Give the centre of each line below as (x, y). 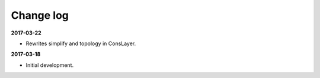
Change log (40, 15)
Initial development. (50, 65)
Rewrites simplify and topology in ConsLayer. (81, 43)
